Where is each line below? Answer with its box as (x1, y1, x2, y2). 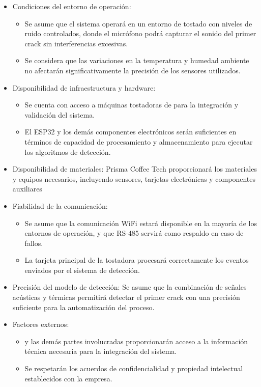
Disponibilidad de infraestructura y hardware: (12, 82, 156, 93)
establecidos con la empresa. (24, 373, 112, 383)
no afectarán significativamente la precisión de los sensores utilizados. (24, 65, 241, 75)
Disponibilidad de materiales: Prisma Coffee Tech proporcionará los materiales (12, 163, 257, 174)
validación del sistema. (24, 109, 95, 120)
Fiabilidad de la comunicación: (12, 200, 108, 211)
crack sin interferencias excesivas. (24, 38, 128, 48)
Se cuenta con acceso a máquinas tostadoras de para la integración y (24, 99, 239, 110)
